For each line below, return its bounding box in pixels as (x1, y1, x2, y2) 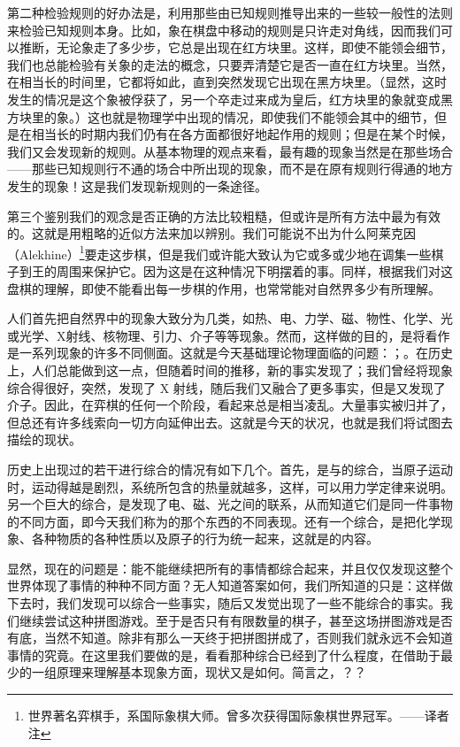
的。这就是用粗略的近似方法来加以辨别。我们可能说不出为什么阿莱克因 (7, 224, 416, 243)
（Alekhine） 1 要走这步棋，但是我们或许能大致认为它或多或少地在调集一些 (7, 242, 432, 263)
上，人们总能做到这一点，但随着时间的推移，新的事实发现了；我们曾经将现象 (7, 360, 453, 379)
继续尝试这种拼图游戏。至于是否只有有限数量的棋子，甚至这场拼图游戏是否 (19, 611, 453, 629)
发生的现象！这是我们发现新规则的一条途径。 (7, 176, 267, 195)
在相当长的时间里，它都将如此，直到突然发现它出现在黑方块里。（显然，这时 (7, 73, 447, 91)
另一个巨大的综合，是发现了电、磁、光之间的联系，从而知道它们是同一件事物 (7, 495, 453, 513)
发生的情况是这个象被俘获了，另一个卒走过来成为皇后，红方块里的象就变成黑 (7, 89, 453, 108)
